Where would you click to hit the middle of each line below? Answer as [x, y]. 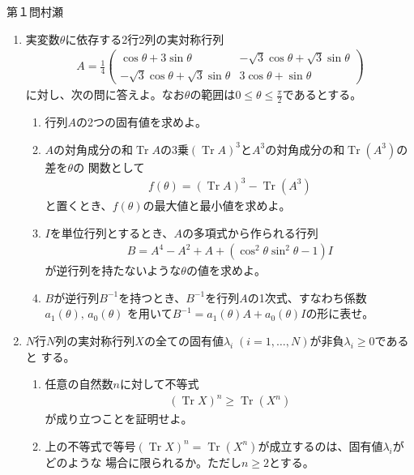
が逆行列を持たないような [113, 270]
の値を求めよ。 [226, 270]
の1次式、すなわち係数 [307, 297]
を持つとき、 [152, 297]
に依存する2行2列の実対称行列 [145, 39]
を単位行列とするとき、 [112, 232]
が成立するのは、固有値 [320, 445]
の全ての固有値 [184, 340]
